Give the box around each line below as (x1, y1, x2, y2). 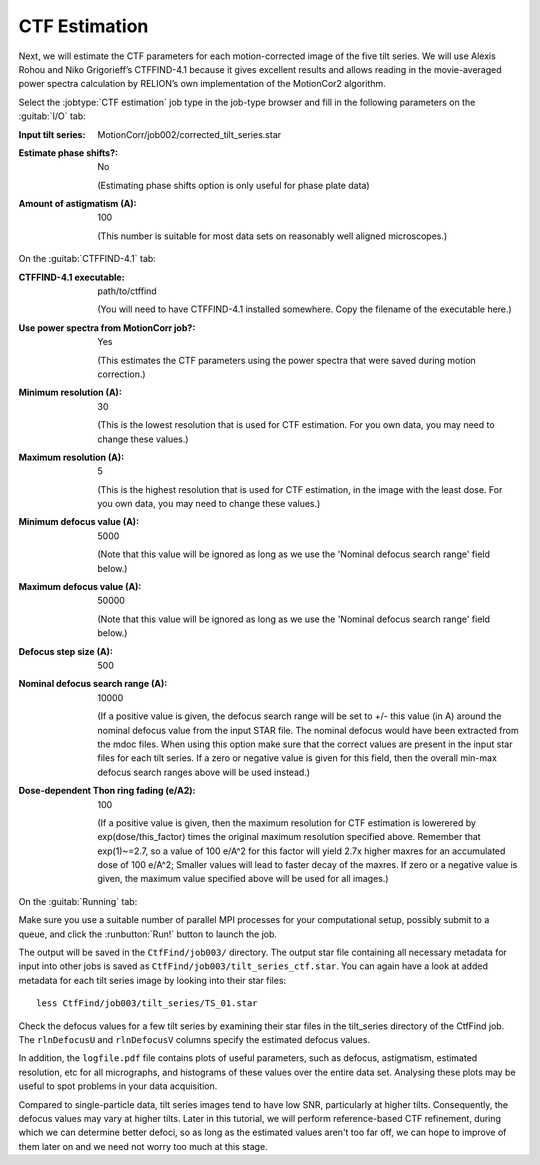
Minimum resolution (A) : (18, 386, 122, 399)
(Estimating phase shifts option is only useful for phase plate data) (97, 179, 370, 191)
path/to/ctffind (97, 285, 157, 297)
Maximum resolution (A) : (18, 451, 125, 463)
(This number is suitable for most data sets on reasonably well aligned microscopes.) (97, 230, 448, 242)
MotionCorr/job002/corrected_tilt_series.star (97, 128, 282, 140)
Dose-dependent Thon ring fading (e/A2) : (18, 785, 196, 797)
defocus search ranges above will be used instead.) (97, 766, 310, 778)
